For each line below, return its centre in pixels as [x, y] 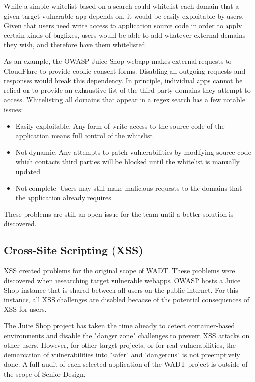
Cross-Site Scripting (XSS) [73, 250]
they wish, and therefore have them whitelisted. [76, 44]
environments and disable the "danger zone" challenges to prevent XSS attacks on [127, 335]
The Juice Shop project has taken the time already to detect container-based [120, 326]
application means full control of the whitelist [84, 135]
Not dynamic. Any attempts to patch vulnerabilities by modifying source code [133, 152]
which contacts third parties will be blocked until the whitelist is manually [127, 162]
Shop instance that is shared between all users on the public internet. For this [121, 290]
